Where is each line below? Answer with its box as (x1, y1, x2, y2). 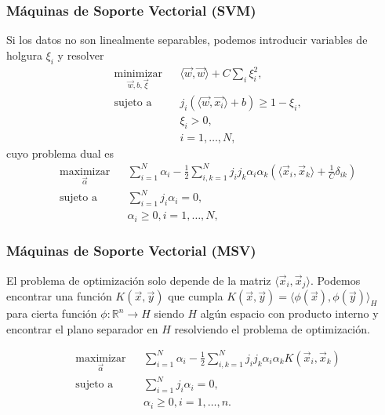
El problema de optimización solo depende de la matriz (6, 271, 271, 288)
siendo (154, 305, 184, 322)
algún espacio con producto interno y (200, 305, 379, 322)
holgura (6, 46, 42, 63)
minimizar (114, 68, 163, 80)
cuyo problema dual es (6, 144, 114, 161)
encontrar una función (6, 288, 112, 304)
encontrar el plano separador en (6, 320, 158, 337)
